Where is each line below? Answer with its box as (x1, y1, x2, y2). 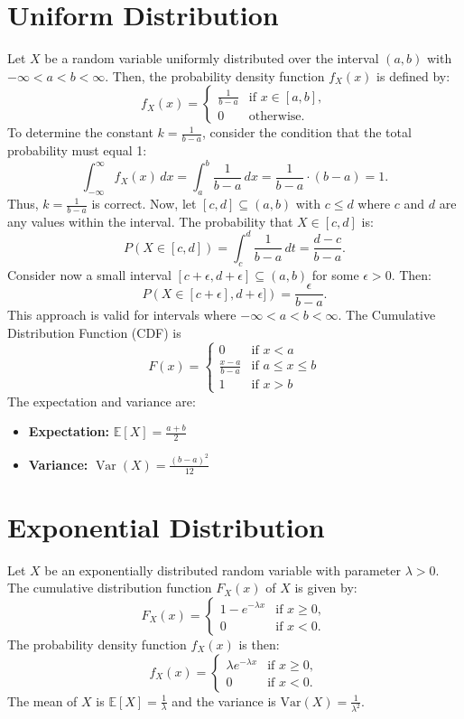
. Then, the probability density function (105, 66, 325, 85)
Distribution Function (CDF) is (7, 323, 181, 341)
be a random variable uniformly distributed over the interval (44, 49, 379, 68)
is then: (238, 634, 280, 653)
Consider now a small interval (7, 265, 172, 284)
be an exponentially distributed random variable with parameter (44, 560, 401, 579)
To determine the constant (7, 123, 153, 142)
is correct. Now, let (91, 194, 197, 213)
